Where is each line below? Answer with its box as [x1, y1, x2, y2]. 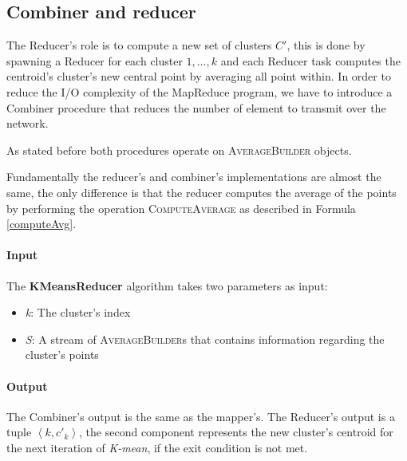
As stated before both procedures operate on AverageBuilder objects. [6, 141, 352, 158]
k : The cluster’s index [25, 304, 131, 321]
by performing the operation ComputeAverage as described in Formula [6, 199, 356, 216]
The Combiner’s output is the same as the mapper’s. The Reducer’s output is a [6, 408, 395, 424]
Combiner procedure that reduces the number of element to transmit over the [6, 99, 386, 116]
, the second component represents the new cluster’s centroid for [79, 424, 393, 440]
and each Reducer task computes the [220, 52, 401, 69]
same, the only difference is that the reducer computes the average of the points [6, 183, 397, 200]
